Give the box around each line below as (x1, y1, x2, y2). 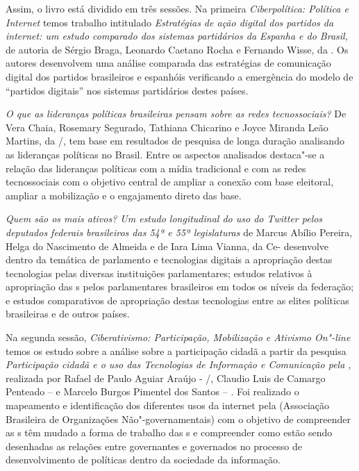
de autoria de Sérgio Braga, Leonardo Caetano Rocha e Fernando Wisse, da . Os (6, 42, 349, 56)
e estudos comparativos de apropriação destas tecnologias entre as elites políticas (6, 292, 349, 307)
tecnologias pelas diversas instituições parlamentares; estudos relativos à (6, 265, 312, 280)
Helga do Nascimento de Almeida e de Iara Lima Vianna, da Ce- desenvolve (6, 238, 329, 253)
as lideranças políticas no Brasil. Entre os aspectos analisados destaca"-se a (6, 147, 325, 161)
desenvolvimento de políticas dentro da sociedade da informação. (6, 452, 281, 467)
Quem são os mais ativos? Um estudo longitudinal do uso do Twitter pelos (6, 211, 323, 226)
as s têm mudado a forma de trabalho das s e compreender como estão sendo (6, 425, 333, 440)
